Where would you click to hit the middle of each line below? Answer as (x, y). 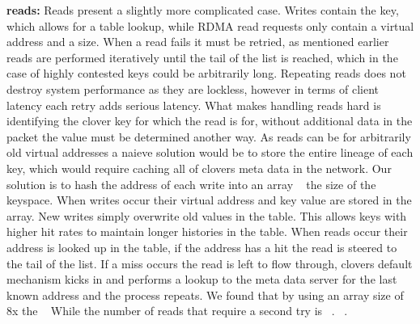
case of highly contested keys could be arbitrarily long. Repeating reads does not (206, 73)
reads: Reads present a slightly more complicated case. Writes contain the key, (203, 10)
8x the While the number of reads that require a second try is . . (177, 311)
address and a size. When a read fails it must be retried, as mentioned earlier (198, 42)
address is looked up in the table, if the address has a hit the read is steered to (202, 247)
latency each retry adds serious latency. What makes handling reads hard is (194, 105)
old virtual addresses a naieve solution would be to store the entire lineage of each (210, 152)
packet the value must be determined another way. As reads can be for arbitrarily (209, 136)
